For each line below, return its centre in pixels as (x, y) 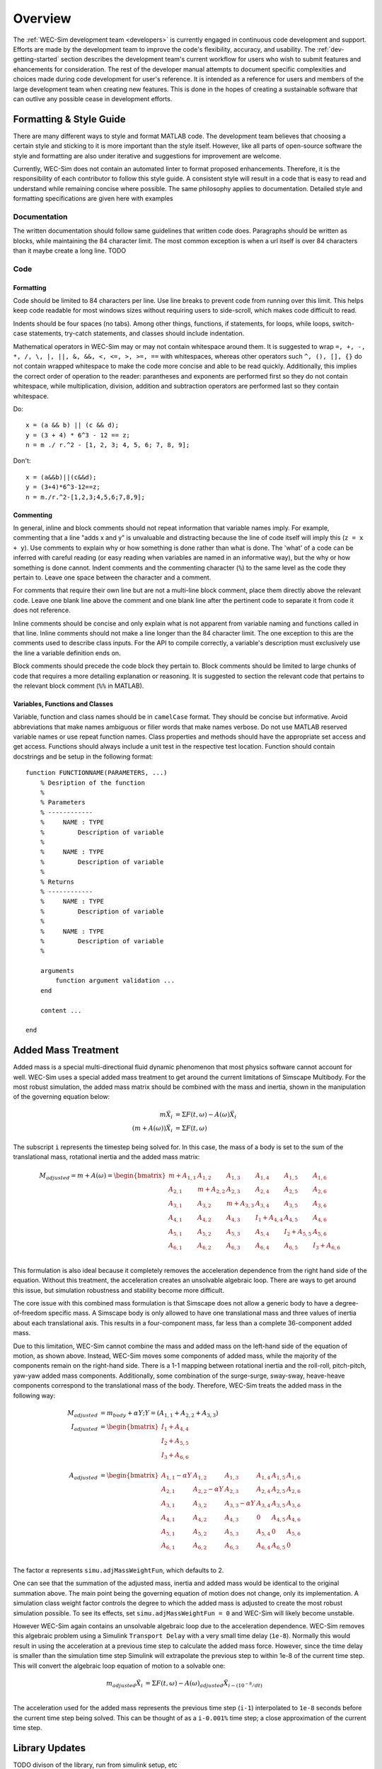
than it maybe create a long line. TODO (70, 250)
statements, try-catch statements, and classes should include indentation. (137, 333)
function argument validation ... (115, 981)
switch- (343, 323)
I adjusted (85, 1428)
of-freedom (30, 1313)
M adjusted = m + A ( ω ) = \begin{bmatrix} (103, 1176)
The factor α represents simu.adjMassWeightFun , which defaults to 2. (118, 1570)
